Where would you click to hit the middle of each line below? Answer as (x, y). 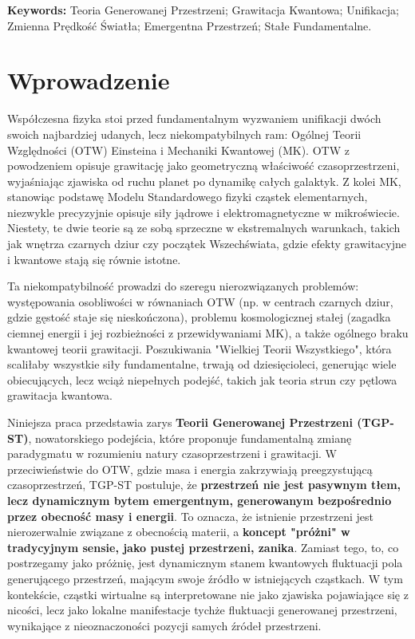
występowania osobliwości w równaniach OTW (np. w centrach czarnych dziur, (200, 301)
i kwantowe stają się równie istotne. (94, 259)
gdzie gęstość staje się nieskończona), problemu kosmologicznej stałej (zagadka (199, 317)
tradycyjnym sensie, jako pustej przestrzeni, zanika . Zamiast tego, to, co (203, 547)
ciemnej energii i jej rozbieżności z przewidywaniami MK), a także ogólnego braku (208, 333)
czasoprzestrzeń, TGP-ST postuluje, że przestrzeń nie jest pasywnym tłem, (204, 485)
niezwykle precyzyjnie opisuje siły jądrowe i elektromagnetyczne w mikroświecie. (204, 212)
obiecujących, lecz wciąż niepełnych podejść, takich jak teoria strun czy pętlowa (202, 379)
